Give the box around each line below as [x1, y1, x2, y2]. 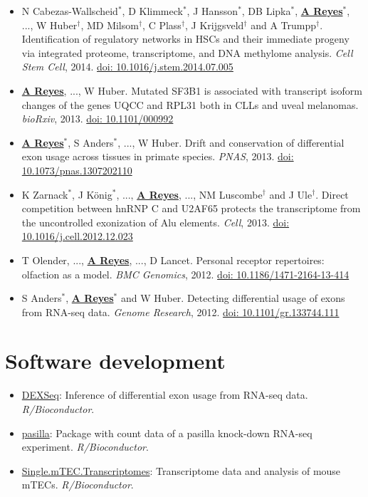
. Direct [315, 187, 349, 202]
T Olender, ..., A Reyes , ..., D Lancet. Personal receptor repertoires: [21, 252, 325, 267]
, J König [72, 187, 112, 202]
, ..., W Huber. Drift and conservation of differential [117, 135, 345, 150]
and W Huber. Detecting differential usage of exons [120, 291, 345, 305]
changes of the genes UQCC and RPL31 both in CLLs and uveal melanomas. [21, 97, 359, 112]
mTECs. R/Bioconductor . [21, 477, 134, 492]
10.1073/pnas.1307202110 [21, 162, 132, 177]
